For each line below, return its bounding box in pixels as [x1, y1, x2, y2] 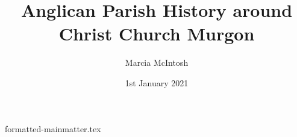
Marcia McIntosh [125, 56, 189, 69]
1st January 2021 [125, 76, 189, 89]
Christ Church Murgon [58, 21, 255, 46]
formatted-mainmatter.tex [5, 122, 101, 135]
